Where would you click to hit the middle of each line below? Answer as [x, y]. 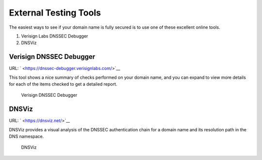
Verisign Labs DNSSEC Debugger [55, 36]
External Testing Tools [55, 13]
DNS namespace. [26, 137]
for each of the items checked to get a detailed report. [63, 84]
